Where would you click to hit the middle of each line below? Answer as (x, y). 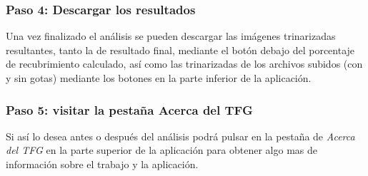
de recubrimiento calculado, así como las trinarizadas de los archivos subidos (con (184, 64)
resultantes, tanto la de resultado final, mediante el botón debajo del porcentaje (180, 50)
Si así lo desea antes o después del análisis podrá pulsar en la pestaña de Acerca (180, 136)
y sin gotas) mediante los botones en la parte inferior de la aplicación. (159, 78)
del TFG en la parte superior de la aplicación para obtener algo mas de (162, 150)
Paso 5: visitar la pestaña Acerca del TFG (129, 109)
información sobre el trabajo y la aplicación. (102, 164)
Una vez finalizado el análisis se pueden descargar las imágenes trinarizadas (171, 36)
